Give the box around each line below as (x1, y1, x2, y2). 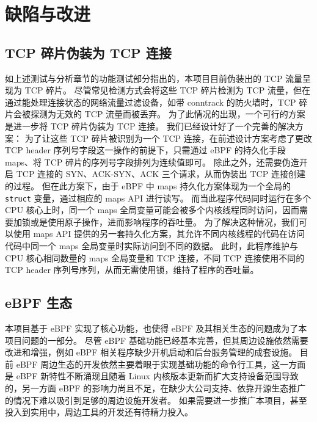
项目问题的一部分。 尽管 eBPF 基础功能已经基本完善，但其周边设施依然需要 (5, 333, 308, 346)
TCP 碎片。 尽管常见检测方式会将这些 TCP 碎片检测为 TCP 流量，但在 (24, 84, 310, 96)
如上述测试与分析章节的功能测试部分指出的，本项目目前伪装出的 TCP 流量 (5, 71, 303, 84)
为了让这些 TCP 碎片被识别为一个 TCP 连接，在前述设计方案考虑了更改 (24, 131, 312, 144)
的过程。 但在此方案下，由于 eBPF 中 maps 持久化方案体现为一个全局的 (5, 179, 291, 192)
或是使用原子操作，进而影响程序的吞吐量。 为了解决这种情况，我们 (30, 215, 299, 228)
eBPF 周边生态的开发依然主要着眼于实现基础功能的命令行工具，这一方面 (16, 357, 306, 370)
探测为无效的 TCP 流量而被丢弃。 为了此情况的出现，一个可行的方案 (30, 107, 305, 120)
